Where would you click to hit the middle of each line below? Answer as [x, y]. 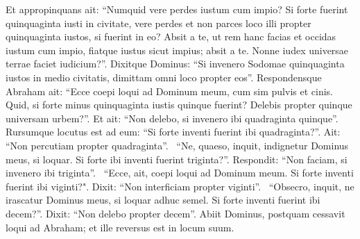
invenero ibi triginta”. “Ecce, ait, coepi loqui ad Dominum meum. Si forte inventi [180, 173]
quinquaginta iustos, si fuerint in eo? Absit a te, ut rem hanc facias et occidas [171, 36]
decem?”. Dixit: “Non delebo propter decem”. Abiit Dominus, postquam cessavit [175, 213]
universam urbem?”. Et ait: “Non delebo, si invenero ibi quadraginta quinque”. [172, 118]
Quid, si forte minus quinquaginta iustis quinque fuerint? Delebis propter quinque [179, 105]
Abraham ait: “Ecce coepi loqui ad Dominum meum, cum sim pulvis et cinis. [169, 91]
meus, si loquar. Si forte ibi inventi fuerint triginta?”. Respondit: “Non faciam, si [177, 159]
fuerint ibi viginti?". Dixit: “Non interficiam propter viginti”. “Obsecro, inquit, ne [180, 186]
